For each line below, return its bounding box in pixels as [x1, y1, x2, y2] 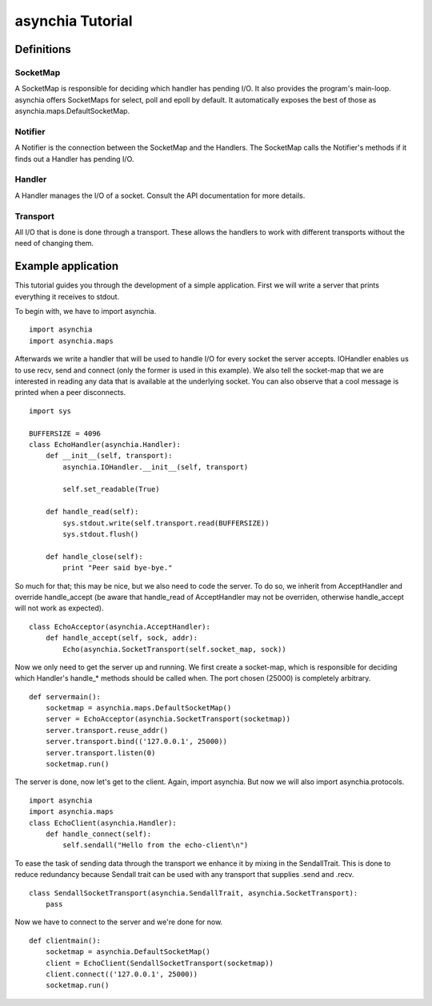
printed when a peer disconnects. [14, 388, 126, 397]
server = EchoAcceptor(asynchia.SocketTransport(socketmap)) [45, 714, 291, 724]
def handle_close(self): [45, 552, 143, 561]
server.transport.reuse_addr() [45, 726, 169, 734]
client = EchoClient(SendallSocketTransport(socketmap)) [45, 958, 274, 968]
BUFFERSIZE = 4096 [29, 429, 102, 438]
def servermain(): [29, 692, 102, 701]
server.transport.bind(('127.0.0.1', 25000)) [45, 737, 228, 746]
